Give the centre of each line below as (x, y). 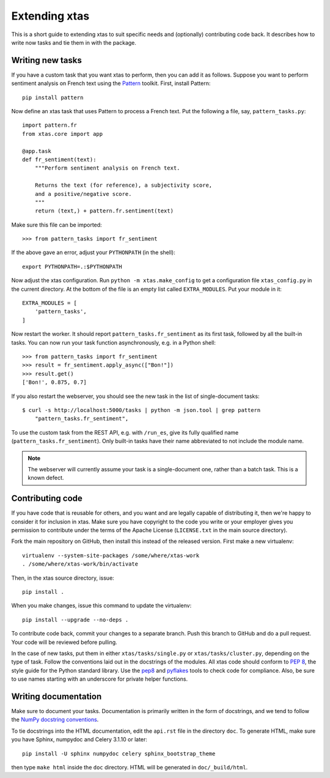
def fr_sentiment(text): (59, 159)
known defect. (46, 478)
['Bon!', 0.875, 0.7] (54, 382)
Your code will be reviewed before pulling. (64, 642)
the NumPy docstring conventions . (55, 720)
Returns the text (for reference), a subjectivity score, (123, 185)
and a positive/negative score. (83, 194)
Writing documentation (57, 696)
